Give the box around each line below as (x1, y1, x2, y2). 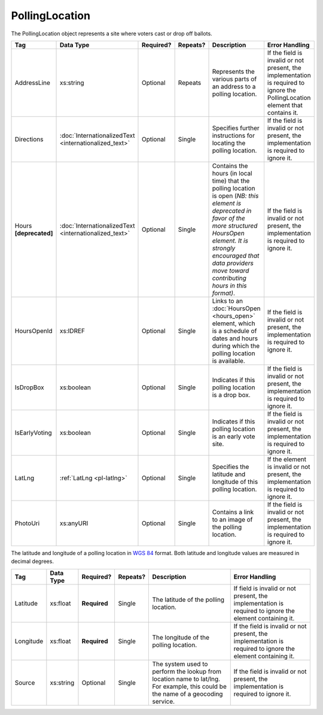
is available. (212, 356, 245, 365)
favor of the (212, 214, 245, 222)
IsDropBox (14, 383, 44, 392)
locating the (212, 138, 246, 147)
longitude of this (212, 477, 258, 486)
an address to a (212, 82, 256, 90)
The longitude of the (152, 633, 209, 641)
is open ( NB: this (212, 192, 259, 200)
